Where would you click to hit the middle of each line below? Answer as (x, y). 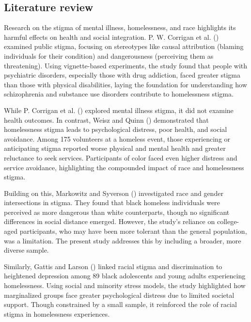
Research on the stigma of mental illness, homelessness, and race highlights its (120, 27)
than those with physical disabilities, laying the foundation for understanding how (125, 84)
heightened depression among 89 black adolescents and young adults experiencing (125, 276)
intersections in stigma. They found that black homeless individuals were (112, 202)
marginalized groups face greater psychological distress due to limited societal (119, 295)
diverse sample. (26, 250)
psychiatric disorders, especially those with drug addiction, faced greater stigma (122, 75)
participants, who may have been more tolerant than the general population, (133, 231)
